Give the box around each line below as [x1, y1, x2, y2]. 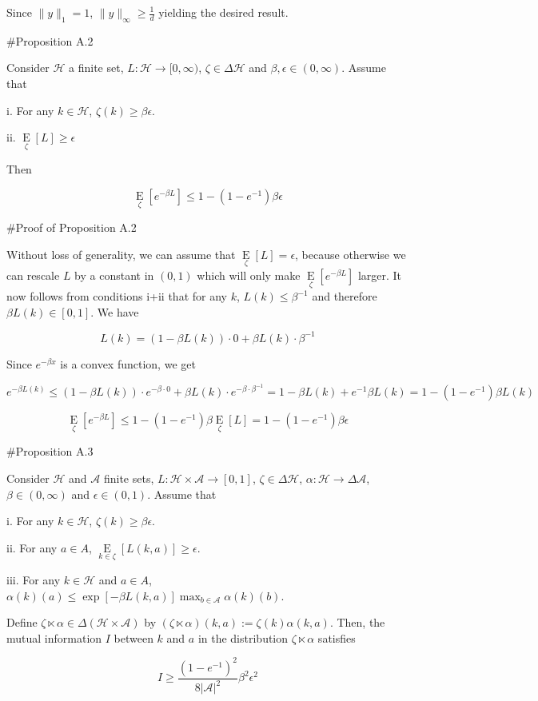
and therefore [312, 288, 377, 305]
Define [6, 614, 38, 631]
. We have [90, 303, 139, 320]
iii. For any [6, 571, 61, 587]
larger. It [357, 267, 402, 284]
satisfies [317, 629, 356, 646]
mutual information [6, 629, 102, 646]
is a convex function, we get [60, 355, 196, 372]
